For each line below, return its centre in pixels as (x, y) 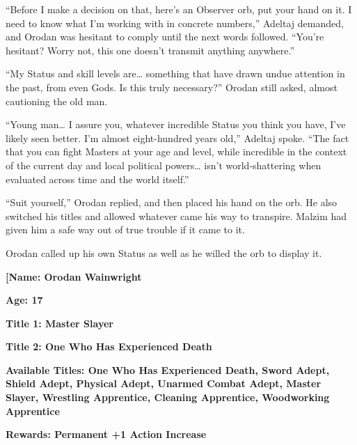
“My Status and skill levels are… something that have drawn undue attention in (175, 73)
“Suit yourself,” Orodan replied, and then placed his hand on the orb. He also (172, 202)
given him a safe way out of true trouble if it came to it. (125, 229)
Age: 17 (24, 300)
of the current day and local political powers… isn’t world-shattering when (164, 165)
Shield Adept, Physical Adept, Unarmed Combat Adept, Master (164, 383)
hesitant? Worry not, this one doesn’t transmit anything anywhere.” (150, 50)
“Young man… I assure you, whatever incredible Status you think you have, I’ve (176, 124)
